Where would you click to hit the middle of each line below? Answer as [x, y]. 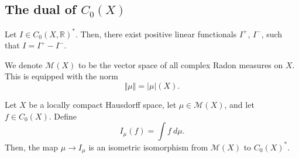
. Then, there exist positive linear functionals [156, 34]
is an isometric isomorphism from [148, 147]
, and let [239, 105]
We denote [24, 64]
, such [272, 34]
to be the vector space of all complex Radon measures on [181, 64]
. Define [63, 116]
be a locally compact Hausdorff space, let [103, 105]
